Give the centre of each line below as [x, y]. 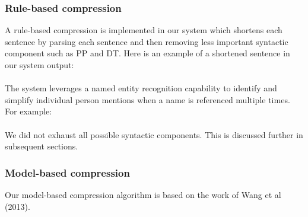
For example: [28, 111]
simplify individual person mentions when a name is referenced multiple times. [147, 99]
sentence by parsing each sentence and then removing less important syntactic [147, 41]
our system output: [39, 65]
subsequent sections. [42, 146]
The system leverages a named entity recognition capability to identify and [141, 88]
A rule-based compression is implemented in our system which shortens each [144, 30]
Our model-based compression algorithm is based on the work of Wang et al [143, 194]
